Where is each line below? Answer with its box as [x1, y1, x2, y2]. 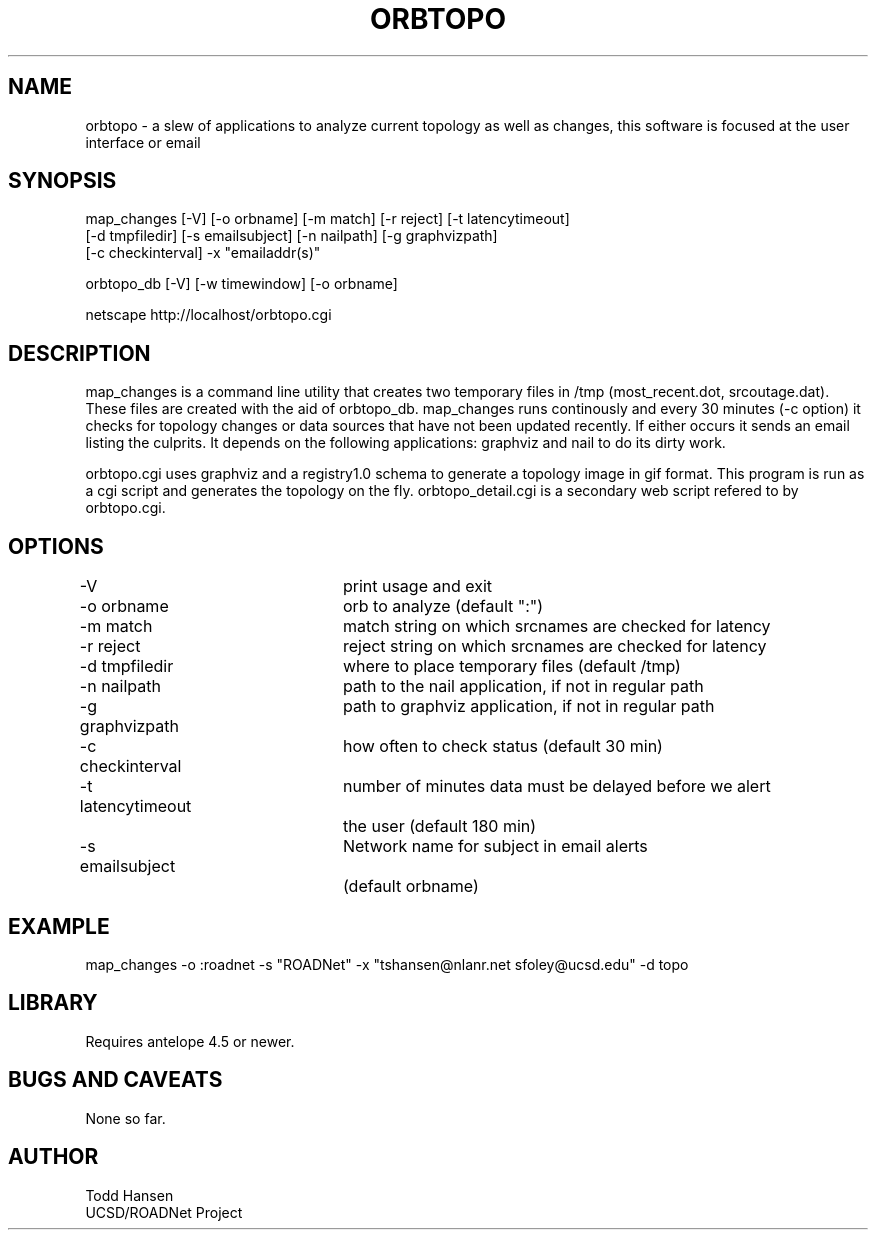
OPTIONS [8, 533, 104, 559]
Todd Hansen [85, 1186, 174, 1204]
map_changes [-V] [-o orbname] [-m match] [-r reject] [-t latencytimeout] [85, 210, 570, 228]
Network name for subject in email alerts [342, 836, 648, 857]
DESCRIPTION [8, 340, 151, 366]
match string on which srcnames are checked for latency [342, 616, 771, 637]
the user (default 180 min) [342, 816, 537, 837]
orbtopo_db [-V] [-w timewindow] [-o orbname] [85, 275, 398, 293]
